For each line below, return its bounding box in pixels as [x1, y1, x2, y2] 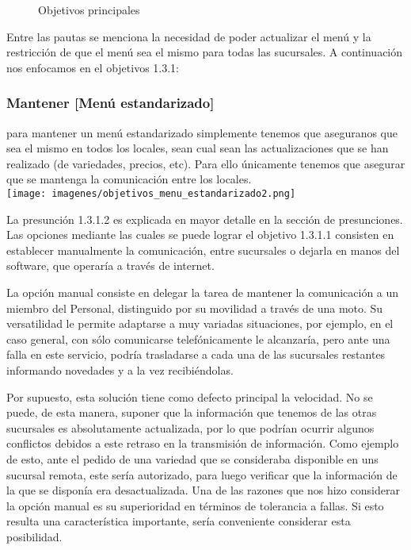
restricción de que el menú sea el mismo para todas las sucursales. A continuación [6, 44, 403, 60]
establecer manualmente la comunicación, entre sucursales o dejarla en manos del [6, 241, 400, 258]
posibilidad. [6, 528, 63, 544]
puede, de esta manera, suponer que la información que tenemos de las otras [6, 404, 377, 421]
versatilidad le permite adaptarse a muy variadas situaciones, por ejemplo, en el [6, 315, 394, 332]
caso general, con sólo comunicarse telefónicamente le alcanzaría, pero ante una [6, 330, 390, 347]
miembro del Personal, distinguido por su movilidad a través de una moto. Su [6, 299, 383, 316]
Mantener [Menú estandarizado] [6, 93, 215, 113]
